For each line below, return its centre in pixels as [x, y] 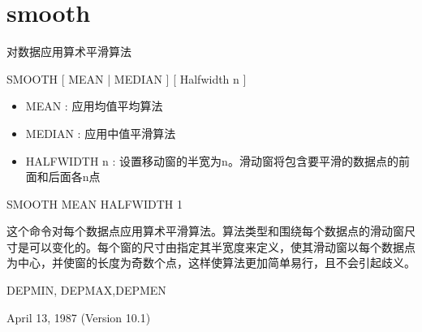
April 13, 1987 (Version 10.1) [79, 317]
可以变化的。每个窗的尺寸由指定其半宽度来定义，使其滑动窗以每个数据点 [222, 246]
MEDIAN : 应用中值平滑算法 [101, 133]
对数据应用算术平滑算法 [69, 52]
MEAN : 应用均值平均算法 [94, 106]
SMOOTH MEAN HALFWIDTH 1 [95, 203]
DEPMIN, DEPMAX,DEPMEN [86, 290]
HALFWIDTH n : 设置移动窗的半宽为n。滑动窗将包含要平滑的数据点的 [212, 160]
